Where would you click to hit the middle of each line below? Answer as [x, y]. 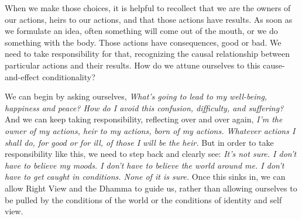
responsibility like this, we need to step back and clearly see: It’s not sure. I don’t [151, 154]
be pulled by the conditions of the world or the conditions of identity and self [143, 199]
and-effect [22, 76]
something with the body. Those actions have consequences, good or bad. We [143, 42]
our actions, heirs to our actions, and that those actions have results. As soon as [149, 19]
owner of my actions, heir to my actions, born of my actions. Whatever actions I [150, 130]
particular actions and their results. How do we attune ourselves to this [133, 65]
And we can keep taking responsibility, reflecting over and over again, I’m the [144, 119]
